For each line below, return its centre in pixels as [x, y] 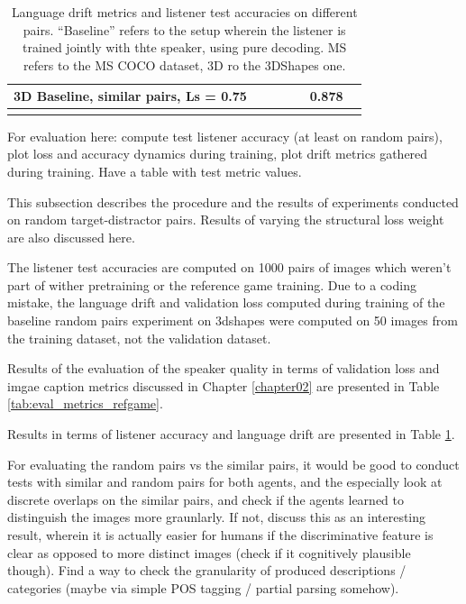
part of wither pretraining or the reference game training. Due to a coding [212, 284]
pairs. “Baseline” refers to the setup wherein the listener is [184, 29]
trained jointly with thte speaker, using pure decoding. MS [185, 47]
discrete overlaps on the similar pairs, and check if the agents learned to [206, 499]
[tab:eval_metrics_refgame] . [85, 403]
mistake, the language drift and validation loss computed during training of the [226, 302]
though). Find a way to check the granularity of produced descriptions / [207, 570]
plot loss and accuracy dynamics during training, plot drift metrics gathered [218, 154]
